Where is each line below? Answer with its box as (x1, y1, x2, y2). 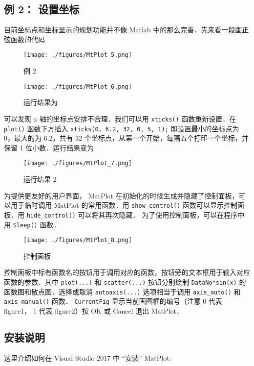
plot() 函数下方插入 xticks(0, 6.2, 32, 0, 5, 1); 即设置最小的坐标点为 (4, 123, 239, 133)
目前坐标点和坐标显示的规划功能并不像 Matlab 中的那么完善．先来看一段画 (4, 24, 242, 35)
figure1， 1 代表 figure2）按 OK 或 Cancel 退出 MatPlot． (4, 306, 183, 316)
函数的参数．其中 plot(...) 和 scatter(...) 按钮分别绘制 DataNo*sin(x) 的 (4, 277, 246, 287)
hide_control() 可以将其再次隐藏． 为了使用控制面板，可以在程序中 (26, 209, 245, 220)
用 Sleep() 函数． (4, 219, 61, 229)
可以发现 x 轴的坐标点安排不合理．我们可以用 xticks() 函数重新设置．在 (4, 113, 236, 123)
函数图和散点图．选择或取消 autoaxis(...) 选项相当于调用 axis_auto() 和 (4, 286, 241, 296)
